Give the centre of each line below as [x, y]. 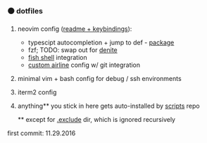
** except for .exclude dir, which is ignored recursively [96, 120]
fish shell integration [57, 58]
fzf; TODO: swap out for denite [73, 50]
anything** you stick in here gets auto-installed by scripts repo [108, 106]
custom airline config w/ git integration [84, 65]
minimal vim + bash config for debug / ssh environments [99, 79]
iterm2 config [37, 92]
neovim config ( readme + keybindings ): [75, 29]
